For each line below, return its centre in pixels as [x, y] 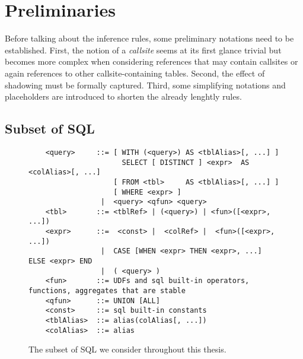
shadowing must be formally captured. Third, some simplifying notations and [145, 85]
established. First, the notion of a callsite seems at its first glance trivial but [143, 50]
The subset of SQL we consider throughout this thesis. [127, 349]
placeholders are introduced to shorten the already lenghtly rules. [123, 96]
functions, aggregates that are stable [107, 291]
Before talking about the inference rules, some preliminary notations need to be [149, 38]
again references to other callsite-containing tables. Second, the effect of [135, 73]
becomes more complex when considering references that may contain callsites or [151, 61]
